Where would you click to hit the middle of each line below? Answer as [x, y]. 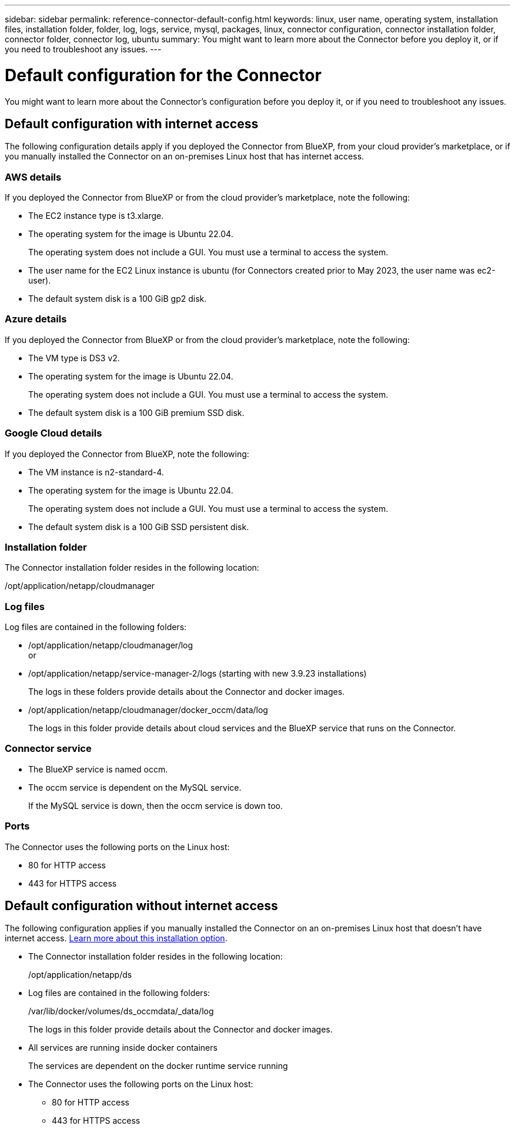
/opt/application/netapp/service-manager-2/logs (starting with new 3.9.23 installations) [198, 674]
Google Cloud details [53, 433]
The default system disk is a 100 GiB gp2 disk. [118, 299]
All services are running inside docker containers [123, 1048]
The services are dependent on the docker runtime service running [158, 1066]
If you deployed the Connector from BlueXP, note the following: [127, 454]
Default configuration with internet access [132, 124]
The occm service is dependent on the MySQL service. [135, 787]
